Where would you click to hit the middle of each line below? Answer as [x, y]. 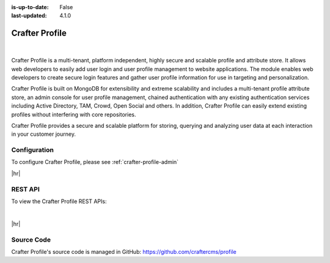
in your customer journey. [44, 134]
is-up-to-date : [30, 7]
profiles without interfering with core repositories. [74, 114]
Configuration [33, 150]
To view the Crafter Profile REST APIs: [59, 201]
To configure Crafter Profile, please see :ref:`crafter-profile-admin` [95, 162]
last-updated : [29, 16]
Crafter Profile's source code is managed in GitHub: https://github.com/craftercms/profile [124, 251]
